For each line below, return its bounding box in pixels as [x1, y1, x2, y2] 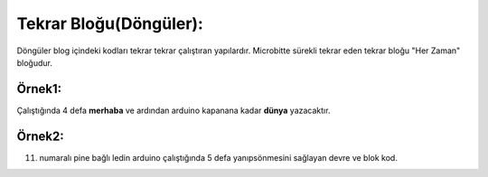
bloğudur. [16, 57, 53, 68]
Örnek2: [16, 128, 64, 144]
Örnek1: [16, 81, 62, 97]
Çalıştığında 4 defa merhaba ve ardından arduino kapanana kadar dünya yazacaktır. [16, 105, 331, 116]
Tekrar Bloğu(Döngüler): [16, 14, 203, 33]
